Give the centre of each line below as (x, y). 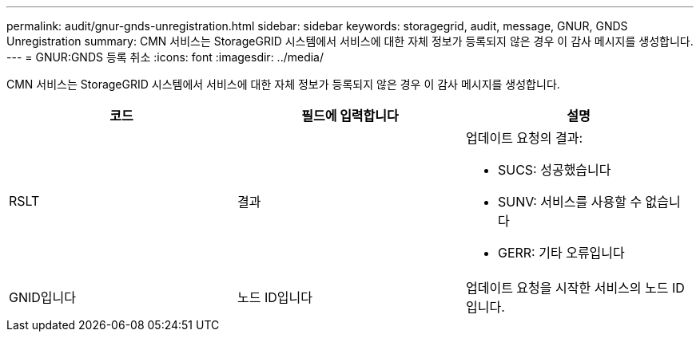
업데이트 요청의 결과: (524, 138)
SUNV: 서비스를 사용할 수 (570, 202)
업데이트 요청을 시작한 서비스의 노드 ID (575, 288)
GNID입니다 (42, 297)
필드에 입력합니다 (350, 116)
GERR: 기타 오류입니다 (561, 253)
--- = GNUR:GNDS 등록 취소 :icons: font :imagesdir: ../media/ (165, 57)
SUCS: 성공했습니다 (554, 170)
